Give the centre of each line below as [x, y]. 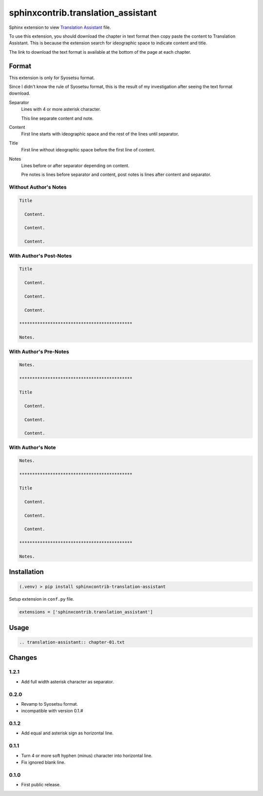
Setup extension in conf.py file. [42, 599]
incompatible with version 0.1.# [52, 711]
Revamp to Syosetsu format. [49, 704]
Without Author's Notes [38, 187]
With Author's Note [32, 447]
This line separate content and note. [57, 118]
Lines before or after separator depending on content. [75, 166]
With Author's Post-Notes [40, 255]
